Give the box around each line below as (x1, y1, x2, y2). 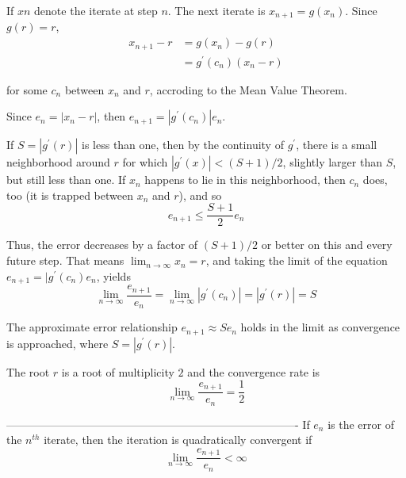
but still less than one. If (6, 171, 126, 188)
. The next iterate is (167, 2, 266, 18)
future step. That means (6, 252, 124, 269)
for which (122, 154, 168, 170)
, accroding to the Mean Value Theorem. (149, 81, 347, 98)
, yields (96, 267, 131, 284)
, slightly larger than (282, 154, 382, 170)
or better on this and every (261, 236, 393, 253)
